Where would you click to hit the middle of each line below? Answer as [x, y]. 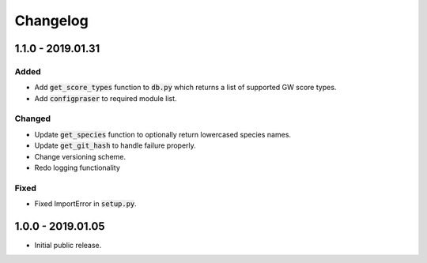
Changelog [51, 21]
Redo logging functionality [77, 168]
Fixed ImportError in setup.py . [86, 204]
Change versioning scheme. [80, 156]
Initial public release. [68, 246]
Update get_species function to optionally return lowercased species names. [163, 134]
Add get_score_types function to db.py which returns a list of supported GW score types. [185, 88]
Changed [33, 118]
